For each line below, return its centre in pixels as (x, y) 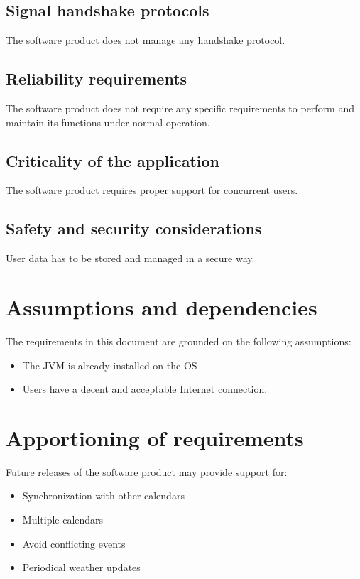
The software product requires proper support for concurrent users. (152, 190)
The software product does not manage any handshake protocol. (146, 40)
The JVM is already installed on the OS (110, 365)
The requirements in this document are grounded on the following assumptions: (179, 341)
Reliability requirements (97, 79)
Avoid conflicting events (74, 543)
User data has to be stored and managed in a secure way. (130, 258)
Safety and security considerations (134, 228)
